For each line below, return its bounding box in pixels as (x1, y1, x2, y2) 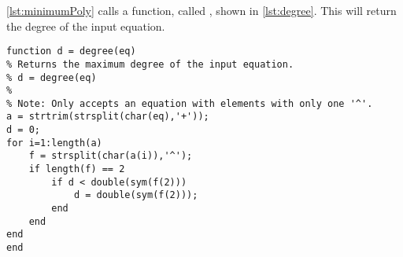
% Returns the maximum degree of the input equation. (6, 58, 294, 70)
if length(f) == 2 (28, 163, 125, 175)
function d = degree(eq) (6, 46, 136, 57)
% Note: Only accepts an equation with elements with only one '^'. (6, 97, 373, 109)
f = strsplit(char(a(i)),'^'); (28, 150, 193, 162)
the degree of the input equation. (6, 17, 165, 34)
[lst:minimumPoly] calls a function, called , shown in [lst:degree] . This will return (6, 2, 397, 18)
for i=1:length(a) (6, 137, 102, 149)
